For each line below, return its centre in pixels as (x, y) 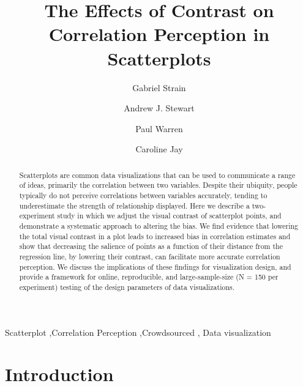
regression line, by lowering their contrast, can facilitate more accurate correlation (150, 256)
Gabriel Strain (159, 87)
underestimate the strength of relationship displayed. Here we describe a (134, 205)
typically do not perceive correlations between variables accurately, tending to (143, 195)
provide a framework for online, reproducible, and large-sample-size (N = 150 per (149, 277)
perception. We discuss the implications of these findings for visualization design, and (155, 266)
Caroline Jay (159, 149)
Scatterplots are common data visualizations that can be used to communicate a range (157, 175)
